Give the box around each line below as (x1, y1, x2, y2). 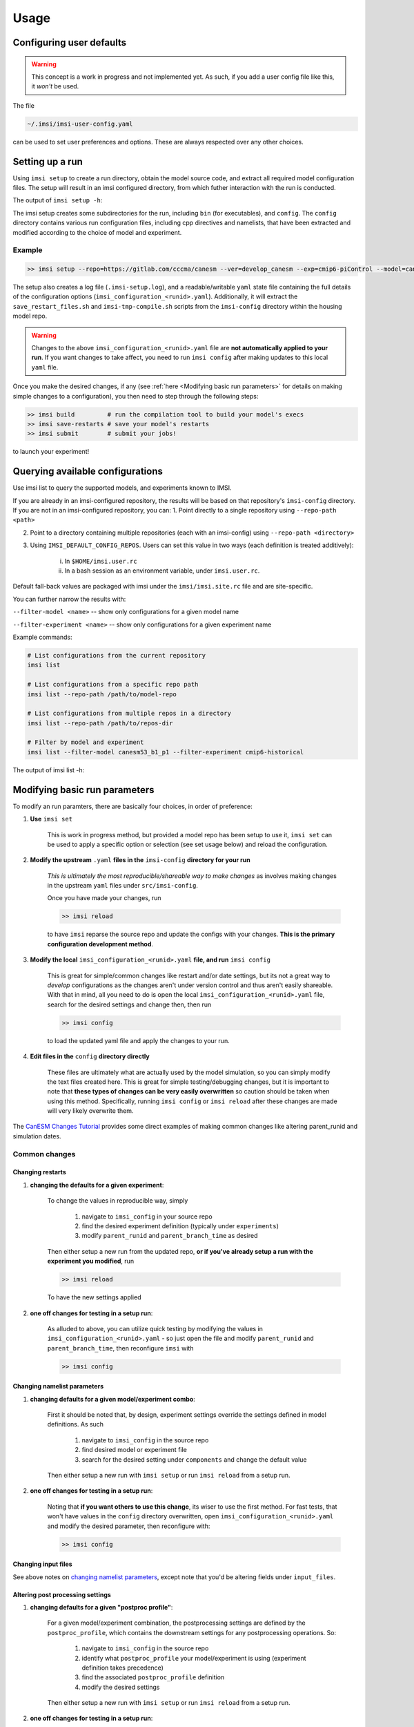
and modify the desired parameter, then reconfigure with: (47, 1522, 210, 1530)
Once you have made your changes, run (47, 894, 161, 902)
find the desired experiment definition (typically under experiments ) (81, 1222, 279, 1230)
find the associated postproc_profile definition (81, 1673, 225, 1681)
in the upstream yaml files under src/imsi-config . (47, 881, 198, 890)
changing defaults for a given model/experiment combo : (30, 1395, 196, 1403)
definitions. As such (47, 1420, 103, 1429)
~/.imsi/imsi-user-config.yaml (27, 120, 134, 128)
